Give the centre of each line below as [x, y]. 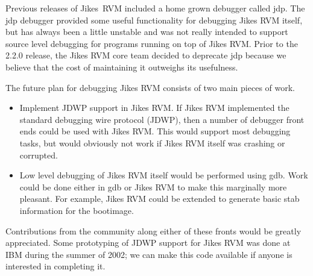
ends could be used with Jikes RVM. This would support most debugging [155, 131]
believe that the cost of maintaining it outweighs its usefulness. [122, 67]
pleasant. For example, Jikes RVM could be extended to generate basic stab [160, 199]
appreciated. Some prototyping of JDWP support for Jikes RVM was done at [148, 243]
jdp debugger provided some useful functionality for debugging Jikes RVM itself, [154, 20]
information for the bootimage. [77, 210]
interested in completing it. [55, 266]
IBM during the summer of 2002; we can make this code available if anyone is [149, 254]
